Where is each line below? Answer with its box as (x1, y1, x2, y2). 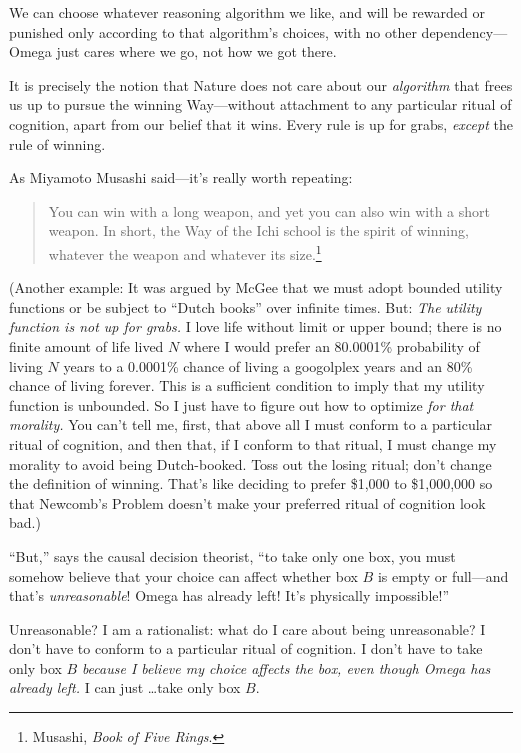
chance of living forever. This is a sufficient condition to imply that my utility (9, 375, 485, 396)
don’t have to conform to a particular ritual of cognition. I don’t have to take (9, 638, 483, 659)
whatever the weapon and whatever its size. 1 (48, 240, 322, 264)
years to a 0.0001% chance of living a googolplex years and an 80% (63, 355, 473, 376)
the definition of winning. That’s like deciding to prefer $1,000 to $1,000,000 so (9, 473, 493, 494)
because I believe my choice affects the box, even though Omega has (81, 657, 491, 678)
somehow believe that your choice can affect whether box (9, 565, 358, 586)
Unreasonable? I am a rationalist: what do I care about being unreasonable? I (9, 618, 486, 639)
